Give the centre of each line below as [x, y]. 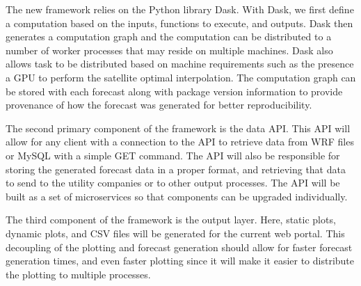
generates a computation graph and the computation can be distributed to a [169, 37]
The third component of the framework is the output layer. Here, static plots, [171, 220]
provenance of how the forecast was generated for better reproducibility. [159, 105]
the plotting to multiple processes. [78, 274]
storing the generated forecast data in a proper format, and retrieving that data [176, 169]
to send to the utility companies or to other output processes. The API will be [173, 183]
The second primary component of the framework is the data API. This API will [178, 128]
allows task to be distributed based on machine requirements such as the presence [180, 64]
